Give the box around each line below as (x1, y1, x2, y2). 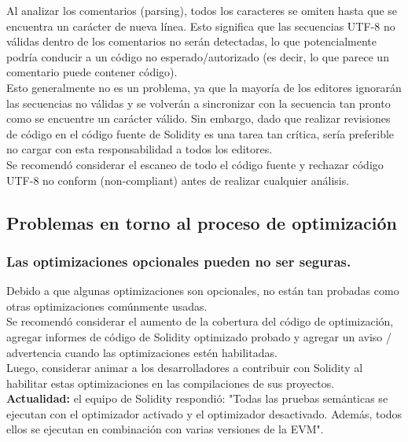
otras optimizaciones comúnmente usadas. (6, 297, 208, 314)
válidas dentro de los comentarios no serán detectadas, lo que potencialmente (6, 33, 377, 50)
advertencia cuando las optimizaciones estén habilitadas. (6, 344, 278, 360)
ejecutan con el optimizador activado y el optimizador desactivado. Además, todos (6, 405, 402, 422)
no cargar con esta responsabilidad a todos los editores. (6, 141, 273, 157)
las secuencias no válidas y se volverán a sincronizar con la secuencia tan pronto (6, 94, 391, 111)
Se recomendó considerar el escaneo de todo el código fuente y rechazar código (6, 156, 384, 172)
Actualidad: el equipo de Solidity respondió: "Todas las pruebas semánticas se (6, 390, 388, 407)
